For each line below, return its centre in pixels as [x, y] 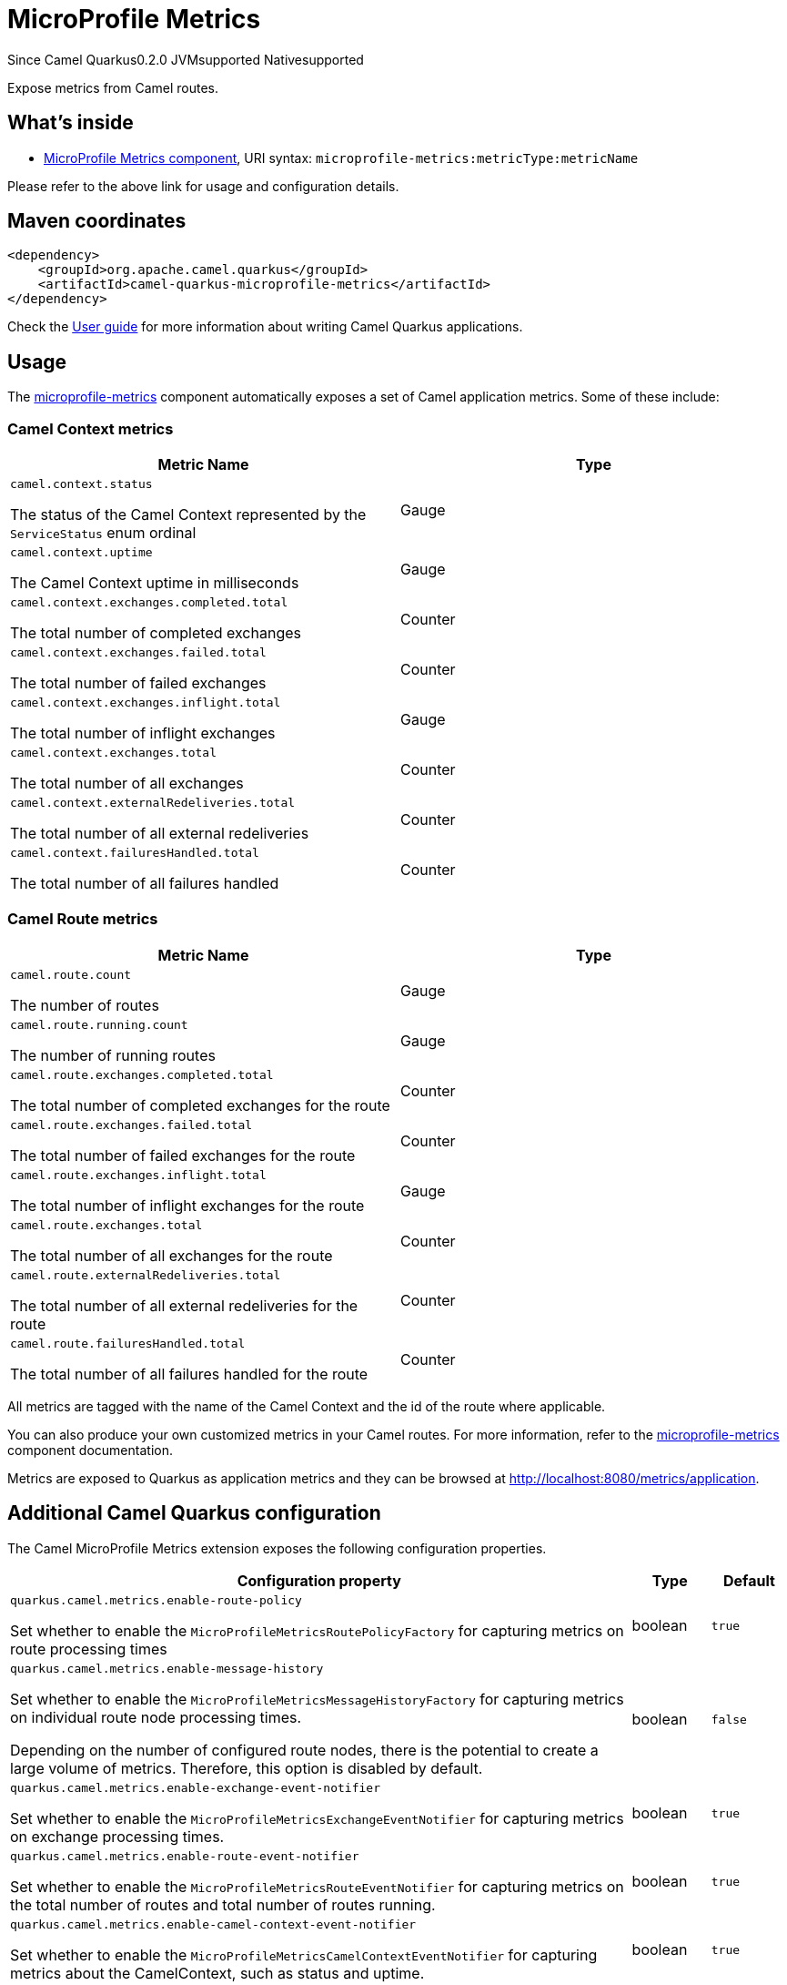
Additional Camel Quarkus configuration [194, 1513]
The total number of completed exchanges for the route [200, 1105]
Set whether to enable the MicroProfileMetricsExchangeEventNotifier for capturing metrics [317, 1818]
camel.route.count [71, 974]
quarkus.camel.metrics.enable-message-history [167, 1668]
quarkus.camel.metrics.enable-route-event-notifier [185, 1856]
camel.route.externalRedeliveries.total [146, 1275]
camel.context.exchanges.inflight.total [146, 703]
